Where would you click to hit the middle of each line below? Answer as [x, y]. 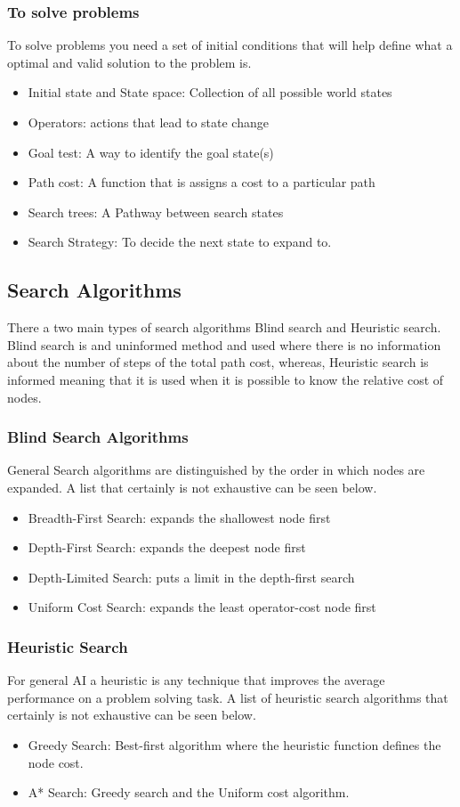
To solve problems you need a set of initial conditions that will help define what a [230, 45]
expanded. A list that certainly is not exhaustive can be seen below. [192, 487]
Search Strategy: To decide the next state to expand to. [180, 242]
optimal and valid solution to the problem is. [129, 62]
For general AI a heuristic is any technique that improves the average [196, 680]
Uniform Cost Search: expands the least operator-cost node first [202, 607]
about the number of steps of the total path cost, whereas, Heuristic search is [218, 362]
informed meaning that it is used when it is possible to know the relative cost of [226, 379]
